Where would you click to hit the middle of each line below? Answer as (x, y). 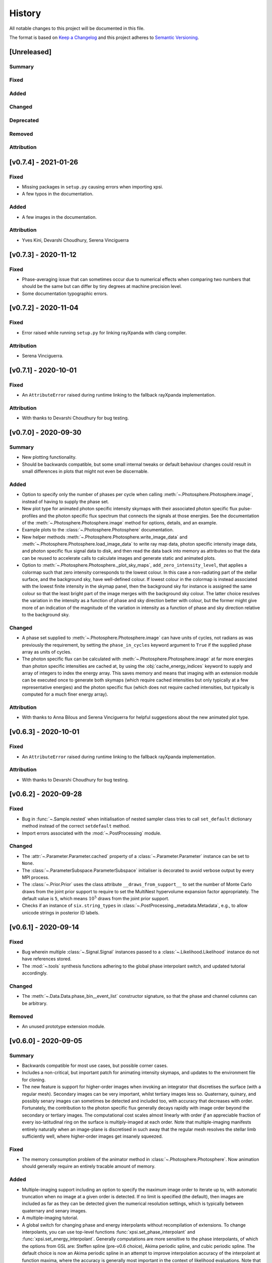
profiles (30, 516)
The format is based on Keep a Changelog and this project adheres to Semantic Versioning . (104, 37)
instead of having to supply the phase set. (65, 501)
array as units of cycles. (47, 652)
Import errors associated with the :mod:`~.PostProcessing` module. (92, 833)
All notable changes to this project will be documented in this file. (77, 28)
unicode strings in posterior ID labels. (61, 912)
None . (28, 863)
